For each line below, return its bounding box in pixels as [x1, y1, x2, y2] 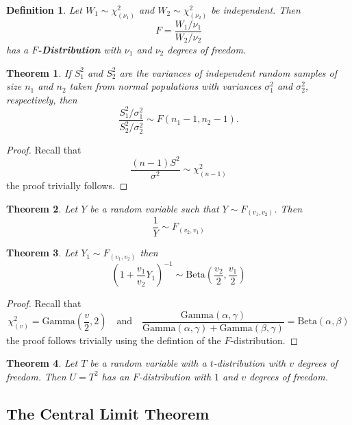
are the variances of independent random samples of [119, 65, 338, 80]
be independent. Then [211, 3, 301, 16]
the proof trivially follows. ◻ [6, 178, 128, 192]
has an [101, 369, 129, 383]
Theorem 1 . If [6, 65, 71, 80]
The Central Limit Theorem [6, 402, 210, 424]
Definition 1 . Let [6, 3, 82, 16]
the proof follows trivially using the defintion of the [6, 332, 221, 347]
